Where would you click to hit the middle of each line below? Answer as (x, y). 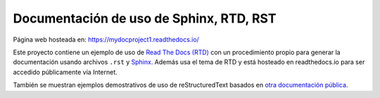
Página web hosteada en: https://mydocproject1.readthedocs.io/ (106, 39)
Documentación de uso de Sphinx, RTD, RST (145, 18)
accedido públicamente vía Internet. (65, 72)
